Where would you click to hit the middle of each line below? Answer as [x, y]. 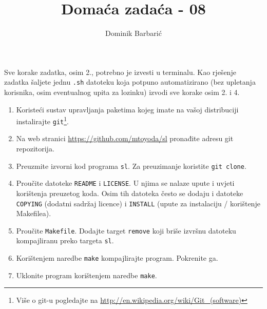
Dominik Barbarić [133, 33]
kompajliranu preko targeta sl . [65, 240]
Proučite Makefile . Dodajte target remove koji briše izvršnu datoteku [126, 230]
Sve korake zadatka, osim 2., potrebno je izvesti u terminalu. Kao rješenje [120, 72]
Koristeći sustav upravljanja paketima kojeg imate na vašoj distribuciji [127, 109]
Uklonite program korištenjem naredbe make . [87, 275]
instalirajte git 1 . [42, 120]
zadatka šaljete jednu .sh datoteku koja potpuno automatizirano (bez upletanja [130, 82]
